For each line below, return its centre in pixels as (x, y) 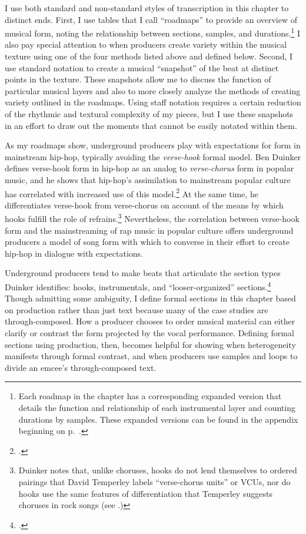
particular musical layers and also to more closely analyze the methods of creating (153, 90)
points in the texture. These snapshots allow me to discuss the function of (138, 79)
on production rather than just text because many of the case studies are (137, 309)
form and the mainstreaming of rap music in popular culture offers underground (149, 230)
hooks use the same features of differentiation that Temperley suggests (145, 493)
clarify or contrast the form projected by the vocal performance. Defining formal (149, 333)
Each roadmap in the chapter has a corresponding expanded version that (150, 396)
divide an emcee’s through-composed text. (81, 367)
